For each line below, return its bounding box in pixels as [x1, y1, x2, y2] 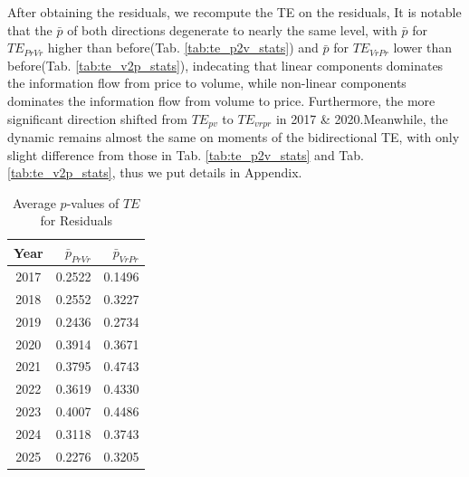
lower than [393, 38, 453, 57]
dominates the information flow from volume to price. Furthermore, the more [7, 91, 435, 110]
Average [13, 193, 56, 212]
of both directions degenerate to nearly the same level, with [67, 20, 397, 39]
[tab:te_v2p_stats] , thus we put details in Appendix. [7, 163, 302, 182]
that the [7, 20, 53, 39]
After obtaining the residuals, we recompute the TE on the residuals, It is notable [7, 3, 462, 21]
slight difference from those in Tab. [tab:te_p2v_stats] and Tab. [7, 145, 364, 164]
